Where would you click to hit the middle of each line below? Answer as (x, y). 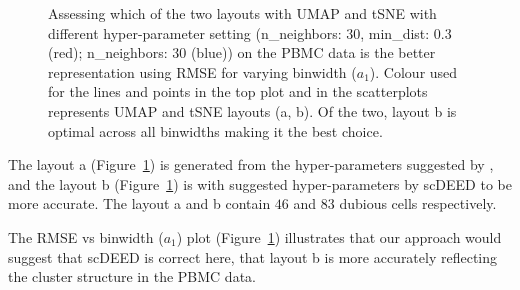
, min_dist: (395, 32)
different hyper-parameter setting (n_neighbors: (195, 32)
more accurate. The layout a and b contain (139, 203)
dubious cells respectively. (418, 203)
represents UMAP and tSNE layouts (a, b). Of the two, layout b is (252, 110)
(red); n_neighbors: (108, 52)
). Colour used (413, 71)
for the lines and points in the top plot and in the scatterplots (238, 91)
